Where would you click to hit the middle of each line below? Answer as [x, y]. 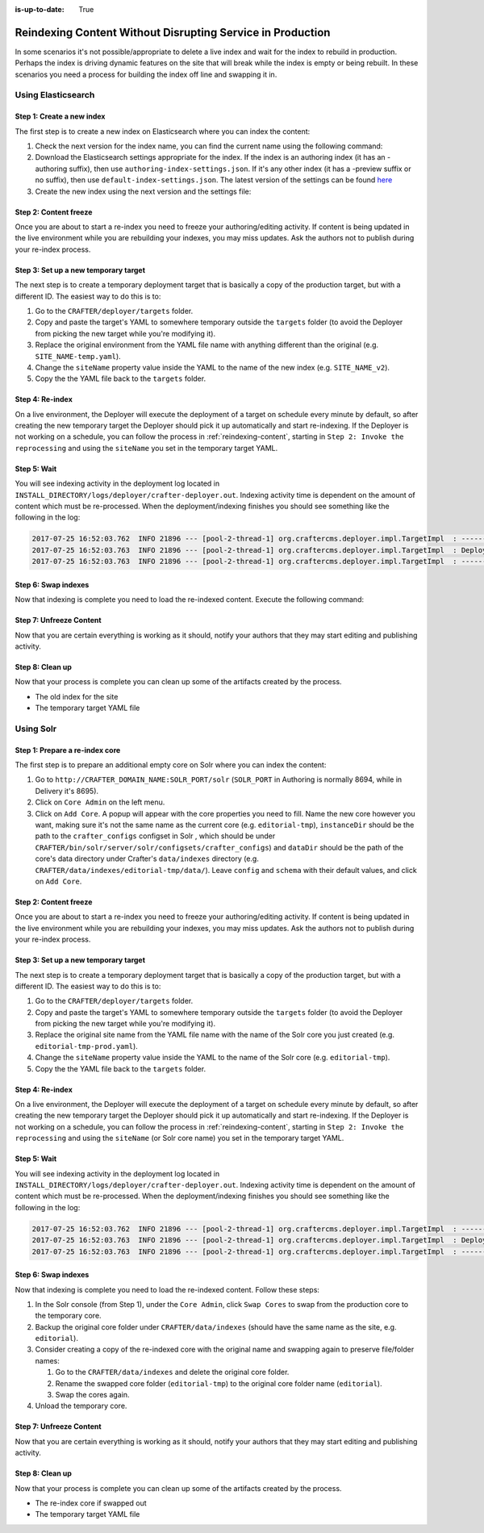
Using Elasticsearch [55, 95]
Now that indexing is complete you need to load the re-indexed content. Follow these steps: [167, 1289]
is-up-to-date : [40, 9]
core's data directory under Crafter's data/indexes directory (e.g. [147, 858]
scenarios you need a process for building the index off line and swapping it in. [146, 74]
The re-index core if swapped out [91, 1503]
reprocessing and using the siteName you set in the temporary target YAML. [146, 448]
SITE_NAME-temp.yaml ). [78, 356]
